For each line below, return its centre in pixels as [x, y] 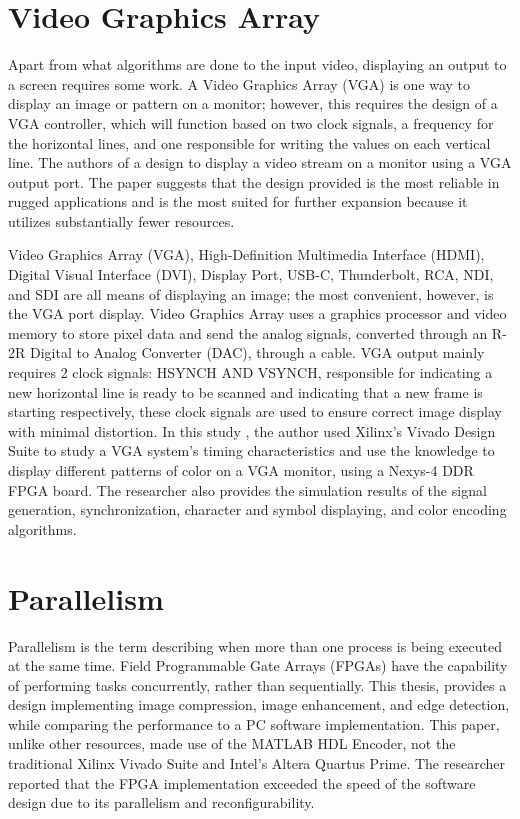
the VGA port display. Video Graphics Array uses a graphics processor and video [257, 313]
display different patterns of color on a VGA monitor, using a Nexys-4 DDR [241, 470]
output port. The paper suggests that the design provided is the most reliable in [254, 181]
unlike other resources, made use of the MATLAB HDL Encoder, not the [232, 743]
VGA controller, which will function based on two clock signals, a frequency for [251, 122]
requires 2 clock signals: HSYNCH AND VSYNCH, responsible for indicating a [250, 372]
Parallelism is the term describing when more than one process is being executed [255, 645]
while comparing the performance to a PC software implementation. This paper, [254, 723]
